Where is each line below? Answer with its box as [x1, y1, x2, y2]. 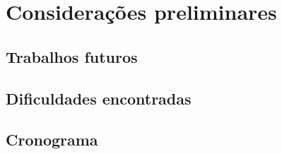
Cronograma [6, 129, 98, 150]
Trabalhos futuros [6, 45, 138, 67]
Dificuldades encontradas [6, 87, 192, 109]
